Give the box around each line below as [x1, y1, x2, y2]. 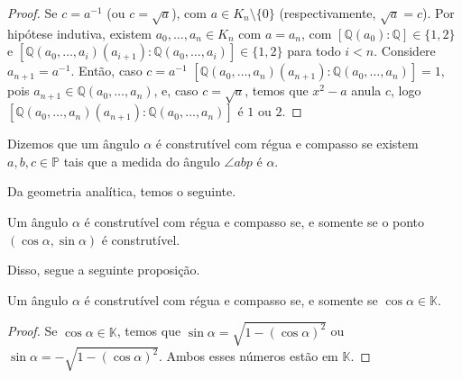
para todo [287, 41, 341, 60]
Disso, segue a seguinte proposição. [7, 260, 200, 279]
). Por [422, 4, 455, 22]
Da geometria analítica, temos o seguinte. [7, 182, 236, 201]
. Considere [374, 41, 436, 60]
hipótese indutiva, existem [7, 23, 152, 42]
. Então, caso [70, 61, 143, 80]
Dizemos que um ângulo [7, 134, 140, 153]
